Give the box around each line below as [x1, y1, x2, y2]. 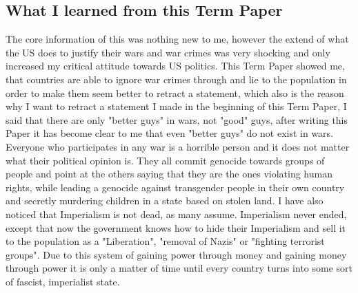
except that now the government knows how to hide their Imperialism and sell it [6, 220, 346, 235]
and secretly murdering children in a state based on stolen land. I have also [6, 193, 324, 208]
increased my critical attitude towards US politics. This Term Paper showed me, [6, 58, 345, 73]
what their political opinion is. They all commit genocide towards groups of [6, 153, 325, 167]
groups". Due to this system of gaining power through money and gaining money [6, 247, 347, 261]
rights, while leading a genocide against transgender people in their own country [6, 180, 345, 194]
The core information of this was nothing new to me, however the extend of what [6, 32, 349, 46]
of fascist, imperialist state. [6, 274, 120, 288]
